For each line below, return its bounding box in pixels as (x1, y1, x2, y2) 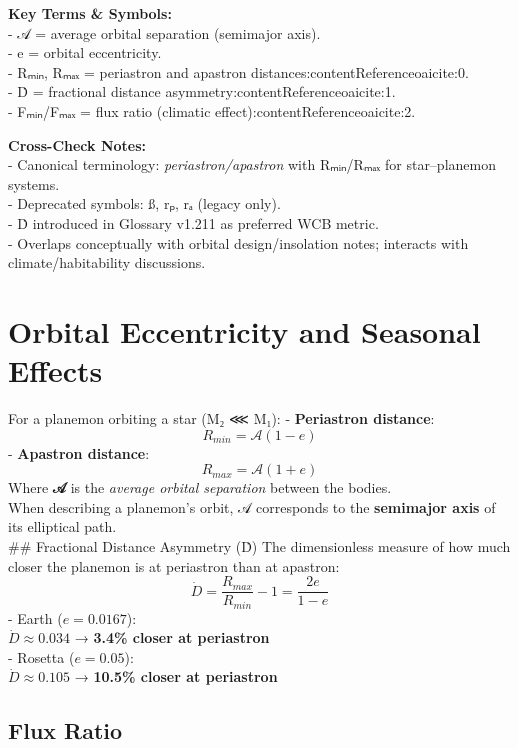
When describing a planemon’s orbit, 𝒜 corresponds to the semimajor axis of (8, 496, 496, 517)
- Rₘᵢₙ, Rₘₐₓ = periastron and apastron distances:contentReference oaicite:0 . (8, 61, 469, 82)
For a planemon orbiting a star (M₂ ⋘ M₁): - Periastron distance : (8, 408, 435, 429)
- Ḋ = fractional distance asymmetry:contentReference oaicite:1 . (8, 81, 396, 102)
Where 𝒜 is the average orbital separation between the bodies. (8, 477, 392, 498)
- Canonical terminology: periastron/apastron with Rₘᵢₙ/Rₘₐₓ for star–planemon (8, 154, 496, 175)
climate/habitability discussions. (8, 252, 206, 273)
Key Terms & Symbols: (8, 3, 172, 23)
